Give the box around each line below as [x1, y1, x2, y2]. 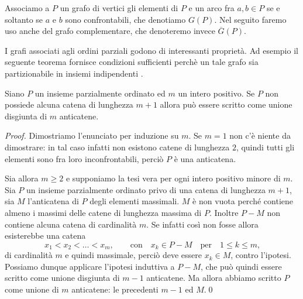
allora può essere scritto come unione [160, 98, 292, 111]
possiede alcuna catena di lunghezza [5, 98, 133, 111]
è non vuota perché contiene [192, 195, 293, 207]
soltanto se [5, 13, 43, 25]
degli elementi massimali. [89, 195, 180, 207]
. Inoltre [209, 206, 239, 218]
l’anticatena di [27, 195, 79, 207]
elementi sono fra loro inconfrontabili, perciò [5, 152, 164, 164]
